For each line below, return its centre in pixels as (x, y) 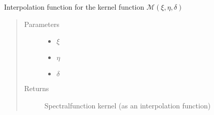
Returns (37, 88)
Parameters (42, 24)
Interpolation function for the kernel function (74, 7)
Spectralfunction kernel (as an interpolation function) (128, 105)
